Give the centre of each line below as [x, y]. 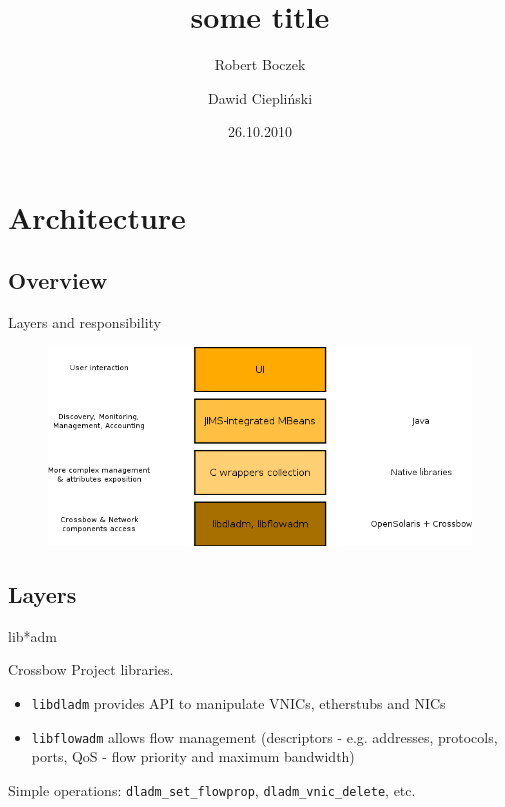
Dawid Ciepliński [260, 97]
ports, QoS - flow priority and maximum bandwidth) [193, 756]
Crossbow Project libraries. [91, 669]
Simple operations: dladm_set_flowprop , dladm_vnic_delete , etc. [212, 789]
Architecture [97, 216]
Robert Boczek [260, 64]
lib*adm [33, 635]
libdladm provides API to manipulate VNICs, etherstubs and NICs [238, 702]
